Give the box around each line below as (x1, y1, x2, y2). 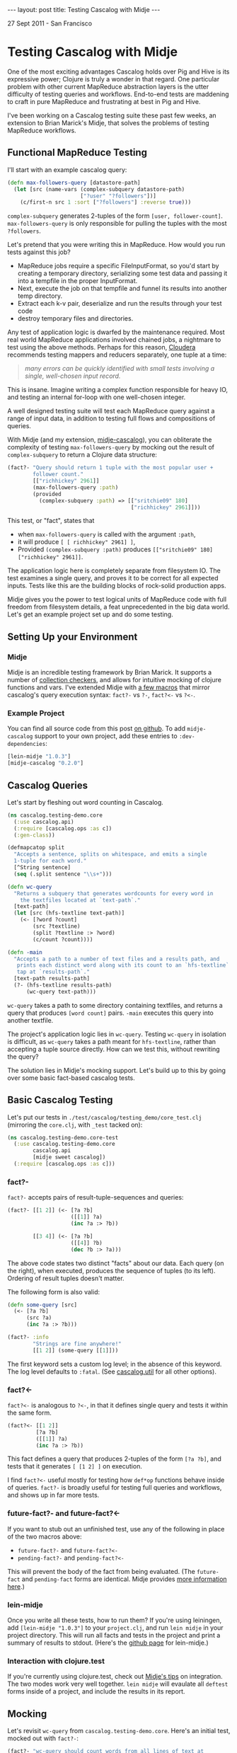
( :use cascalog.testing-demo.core (13, 1141, 115, 1148)
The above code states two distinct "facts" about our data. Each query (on (7, 1258, 224, 1268)
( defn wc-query (7, 883, 52, 890)
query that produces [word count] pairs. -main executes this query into (7, 1008, 214, 1017)
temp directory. (17, 292, 62, 300)
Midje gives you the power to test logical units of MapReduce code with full (7, 595, 227, 604)
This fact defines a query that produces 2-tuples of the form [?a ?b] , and (7, 1454, 221, 1463)
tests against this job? (7, 248, 71, 256)
